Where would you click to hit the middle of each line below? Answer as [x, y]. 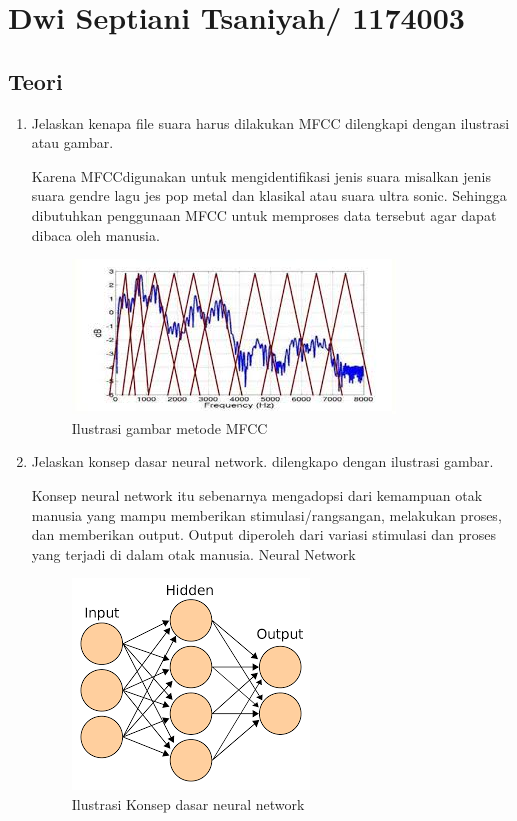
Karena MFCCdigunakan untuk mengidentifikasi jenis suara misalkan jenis [261, 175]
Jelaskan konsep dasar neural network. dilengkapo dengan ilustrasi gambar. [262, 461]
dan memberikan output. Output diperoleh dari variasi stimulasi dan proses [263, 534]
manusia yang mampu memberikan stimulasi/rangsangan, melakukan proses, [266, 514]
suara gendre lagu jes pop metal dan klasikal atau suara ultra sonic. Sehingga [269, 195]
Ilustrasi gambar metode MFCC [169, 427]
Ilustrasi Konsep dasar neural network [188, 803]
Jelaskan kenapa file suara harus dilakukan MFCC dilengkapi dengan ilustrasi [270, 122]
